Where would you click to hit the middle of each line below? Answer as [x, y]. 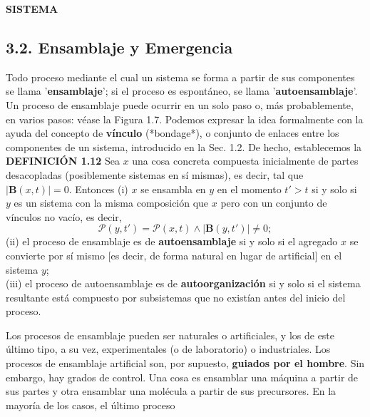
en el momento [249, 189]
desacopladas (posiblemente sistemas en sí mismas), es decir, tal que [155, 174]
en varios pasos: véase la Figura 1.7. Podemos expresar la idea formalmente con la [185, 119]
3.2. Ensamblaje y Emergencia [119, 47]
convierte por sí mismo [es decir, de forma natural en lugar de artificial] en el [174, 255]
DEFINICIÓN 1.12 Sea [63, 161]
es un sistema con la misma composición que [111, 203]
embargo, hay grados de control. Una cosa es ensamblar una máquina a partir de [182, 377]
